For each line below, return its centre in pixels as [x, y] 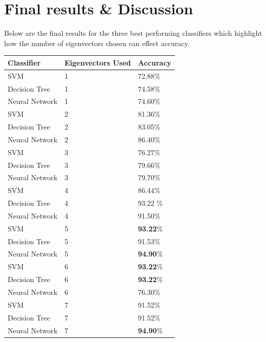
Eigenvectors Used [98, 62]
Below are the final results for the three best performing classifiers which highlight [133, 33]
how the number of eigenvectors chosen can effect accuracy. [97, 43]
